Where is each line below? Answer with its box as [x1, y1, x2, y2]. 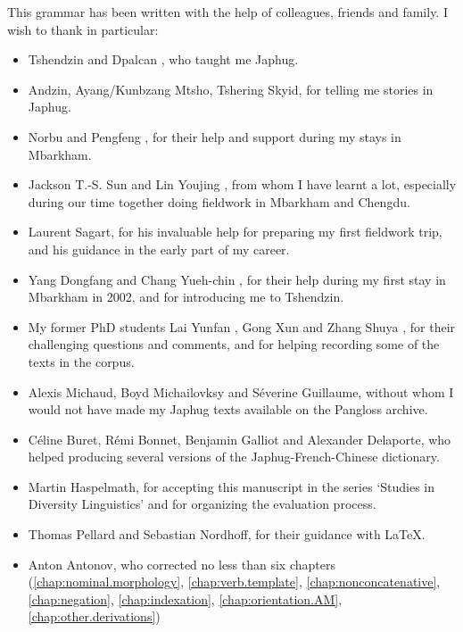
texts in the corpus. [28, 352, 135, 370]
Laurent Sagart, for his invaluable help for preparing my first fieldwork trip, [28, 222, 442, 241]
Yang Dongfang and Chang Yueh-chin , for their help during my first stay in [28, 270, 446, 288]
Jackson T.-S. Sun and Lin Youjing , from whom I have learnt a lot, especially [28, 175, 457, 194]
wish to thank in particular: [7, 20, 159, 38]
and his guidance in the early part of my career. [28, 239, 290, 258]
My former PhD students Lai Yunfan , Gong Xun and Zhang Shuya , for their [28, 317, 456, 336]
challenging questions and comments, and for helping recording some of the [28, 335, 440, 353]
